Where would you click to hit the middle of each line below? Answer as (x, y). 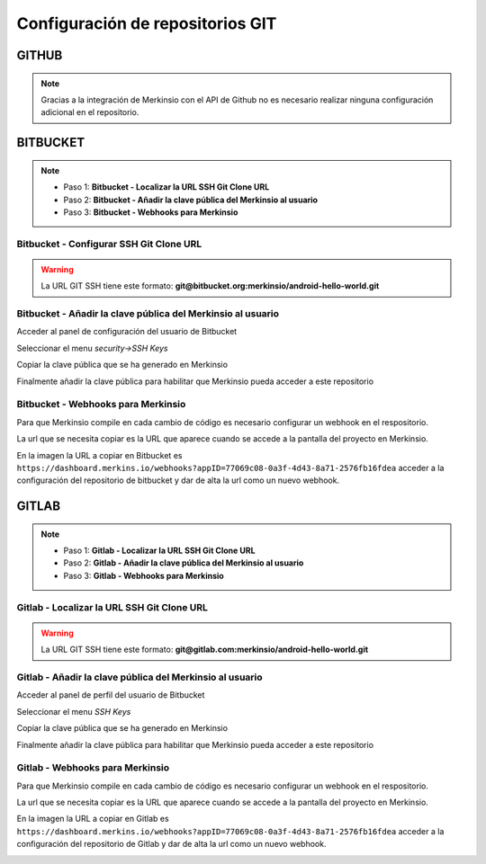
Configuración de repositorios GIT (147, 23)
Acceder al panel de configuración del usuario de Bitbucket (127, 332)
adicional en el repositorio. (90, 112)
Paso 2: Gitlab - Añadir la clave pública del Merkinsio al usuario (184, 563)
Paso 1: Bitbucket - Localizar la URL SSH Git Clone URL (166, 187)
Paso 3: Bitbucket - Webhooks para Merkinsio (151, 212)
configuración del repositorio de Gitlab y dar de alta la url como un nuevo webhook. (171, 844)
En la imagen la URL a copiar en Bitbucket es (99, 455)
